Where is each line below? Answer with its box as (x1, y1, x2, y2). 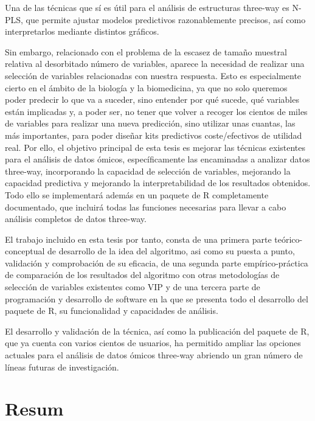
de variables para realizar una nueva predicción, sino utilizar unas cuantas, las (5, 117, 296, 130)
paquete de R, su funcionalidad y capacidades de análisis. (5, 304, 218, 317)
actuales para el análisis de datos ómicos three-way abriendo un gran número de (5, 349, 303, 361)
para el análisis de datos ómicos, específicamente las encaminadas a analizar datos (5, 153, 310, 165)
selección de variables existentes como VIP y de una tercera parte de (5, 280, 260, 293)
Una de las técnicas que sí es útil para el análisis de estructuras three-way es (5, 1, 289, 13)
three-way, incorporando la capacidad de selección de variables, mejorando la (5, 164, 291, 177)
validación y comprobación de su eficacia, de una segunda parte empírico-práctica (5, 256, 308, 269)
